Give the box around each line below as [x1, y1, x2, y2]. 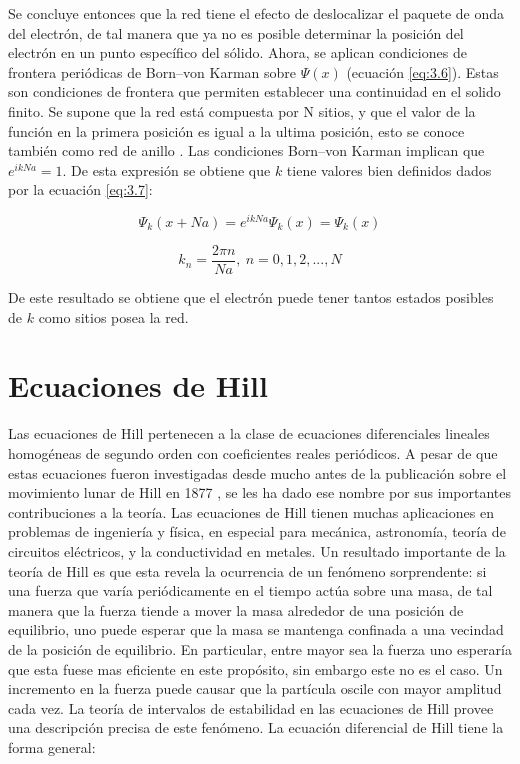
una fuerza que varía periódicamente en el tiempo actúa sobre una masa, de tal [8, 580, 493, 601]
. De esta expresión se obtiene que [62, 159, 271, 180]
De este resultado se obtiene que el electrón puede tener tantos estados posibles [8, 287, 494, 308]
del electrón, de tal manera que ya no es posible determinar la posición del [8, 22, 464, 43]
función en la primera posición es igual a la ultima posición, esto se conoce [8, 120, 465, 141]
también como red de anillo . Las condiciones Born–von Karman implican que [8, 140, 485, 161]
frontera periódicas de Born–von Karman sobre [8, 61, 296, 82]
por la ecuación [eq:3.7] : [8, 179, 153, 200]
